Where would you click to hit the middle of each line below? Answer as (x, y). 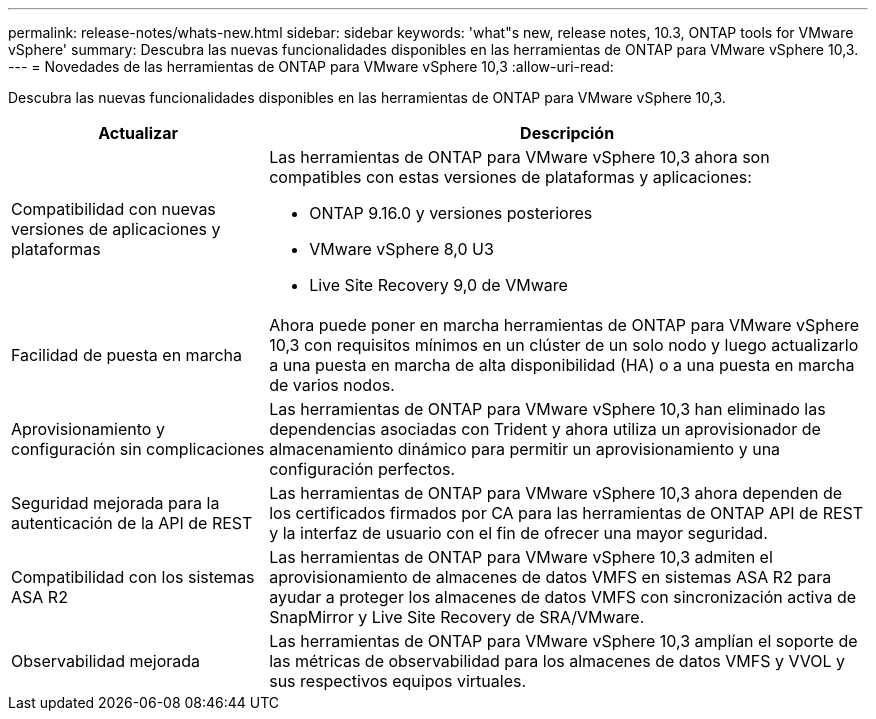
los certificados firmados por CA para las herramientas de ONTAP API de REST (566, 513)
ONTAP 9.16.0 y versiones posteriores (451, 213)
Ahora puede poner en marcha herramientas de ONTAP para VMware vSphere (564, 325)
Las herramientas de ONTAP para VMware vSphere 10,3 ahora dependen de (556, 493)
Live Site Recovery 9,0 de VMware (438, 285)
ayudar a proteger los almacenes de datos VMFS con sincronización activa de (563, 597)
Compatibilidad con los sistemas (133, 577)
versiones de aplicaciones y (116, 229)
